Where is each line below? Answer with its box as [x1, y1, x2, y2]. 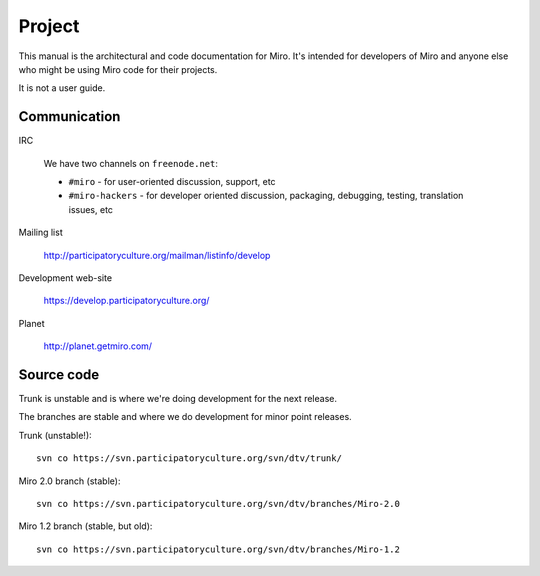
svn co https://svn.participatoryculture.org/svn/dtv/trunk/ [36, 453, 342, 464]
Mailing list [18, 226, 64, 239]
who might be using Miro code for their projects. [18, 63, 218, 75]
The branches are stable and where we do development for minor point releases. [18, 411, 352, 423]
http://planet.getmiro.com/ [43, 340, 153, 352]
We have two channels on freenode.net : [43, 157, 219, 169]
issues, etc [68, 203, 114, 215]
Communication [18, 108, 121, 125]
